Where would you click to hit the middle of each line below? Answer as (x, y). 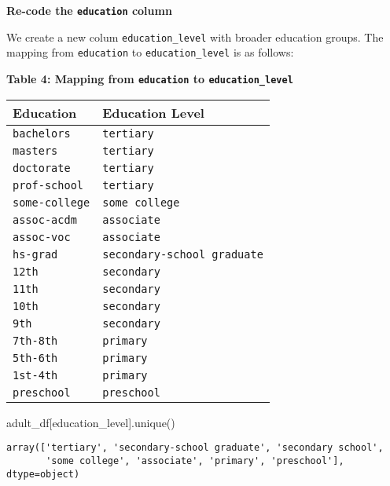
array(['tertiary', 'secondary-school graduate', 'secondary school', (195, 448)
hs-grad (35, 254)
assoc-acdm (45, 219)
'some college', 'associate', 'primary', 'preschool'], (195, 460)
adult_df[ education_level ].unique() (91, 422)
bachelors (42, 133)
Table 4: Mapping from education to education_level (150, 78)
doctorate (42, 168)
